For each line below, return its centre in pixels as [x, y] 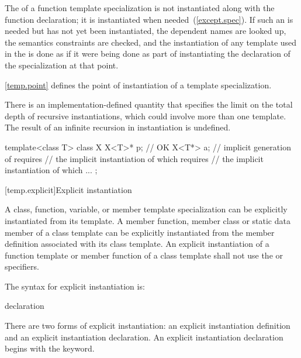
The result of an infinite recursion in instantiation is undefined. [118, 127]
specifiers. [22, 266]
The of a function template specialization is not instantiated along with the [140, 8]
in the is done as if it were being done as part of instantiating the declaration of [148, 54]
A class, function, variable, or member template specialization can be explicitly [146, 209]
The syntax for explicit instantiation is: [75, 286]
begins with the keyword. [50, 348]
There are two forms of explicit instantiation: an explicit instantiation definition [148, 326]
